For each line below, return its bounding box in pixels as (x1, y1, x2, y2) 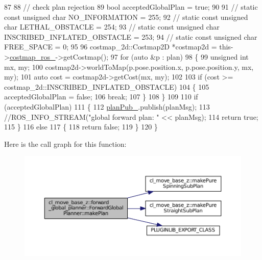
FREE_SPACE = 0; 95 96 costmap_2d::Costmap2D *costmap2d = (4, 41, 217, 52)
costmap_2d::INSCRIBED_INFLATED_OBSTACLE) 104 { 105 (4, 81, 209, 92)
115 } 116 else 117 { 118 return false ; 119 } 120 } (4, 121, 158, 132)
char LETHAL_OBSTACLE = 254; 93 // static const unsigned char (4, 21, 220, 32)
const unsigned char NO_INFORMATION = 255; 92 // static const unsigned (4, 11, 248, 22)
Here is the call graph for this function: (4, 138, 127, 149)
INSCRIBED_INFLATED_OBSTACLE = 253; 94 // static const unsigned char (4, 31, 257, 42)
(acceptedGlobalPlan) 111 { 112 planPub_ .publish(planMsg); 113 (4, 101, 210, 112)
